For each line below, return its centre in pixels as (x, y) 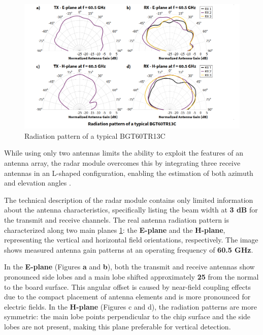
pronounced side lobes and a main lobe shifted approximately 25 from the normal (131, 276)
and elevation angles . (38, 183)
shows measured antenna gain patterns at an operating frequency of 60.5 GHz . (129, 249)
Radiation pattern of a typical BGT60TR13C (95, 135)
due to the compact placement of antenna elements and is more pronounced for (127, 297)
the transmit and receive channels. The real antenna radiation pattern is (117, 219)
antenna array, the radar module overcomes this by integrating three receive (122, 163)
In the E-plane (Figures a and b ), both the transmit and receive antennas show (129, 267)
